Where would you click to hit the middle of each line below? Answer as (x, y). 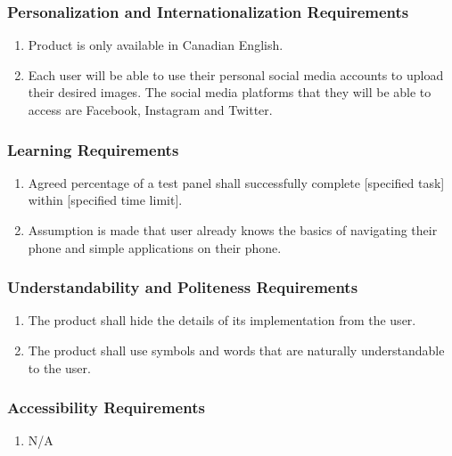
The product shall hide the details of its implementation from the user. (222, 320)
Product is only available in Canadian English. (156, 45)
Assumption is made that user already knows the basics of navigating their (233, 230)
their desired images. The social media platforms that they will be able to (230, 92)
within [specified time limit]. (105, 200)
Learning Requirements (93, 149)
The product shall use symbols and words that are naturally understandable (236, 350)
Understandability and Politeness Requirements (183, 287)
